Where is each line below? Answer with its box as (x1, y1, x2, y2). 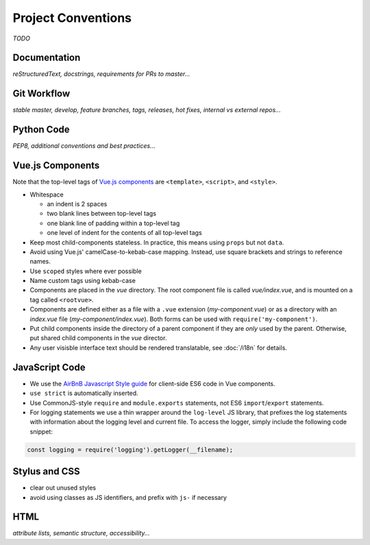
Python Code (12, 124, 70, 136)
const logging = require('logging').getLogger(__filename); (27, 446, 234, 453)
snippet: (29, 427, 53, 435)
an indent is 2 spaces (47, 199, 108, 208)
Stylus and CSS (12, 466, 80, 477)
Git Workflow (12, 88, 71, 99)
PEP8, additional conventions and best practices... (12, 142, 156, 150)
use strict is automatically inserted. (29, 389, 138, 397)
